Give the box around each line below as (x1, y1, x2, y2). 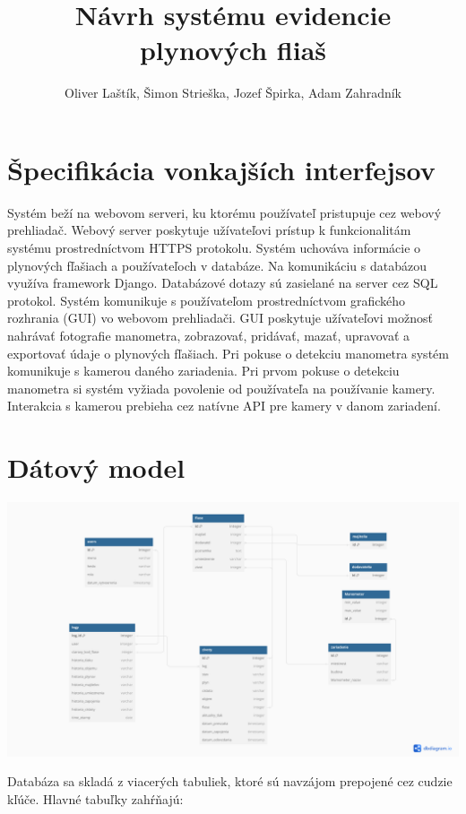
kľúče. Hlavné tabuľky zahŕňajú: (7, 789, 184, 808)
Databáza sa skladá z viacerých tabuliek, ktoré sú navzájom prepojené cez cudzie (7, 772, 453, 791)
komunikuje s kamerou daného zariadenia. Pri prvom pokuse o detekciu (7, 361, 400, 380)
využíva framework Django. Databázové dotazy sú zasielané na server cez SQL (7, 273, 438, 292)
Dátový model (7, 449, 186, 486)
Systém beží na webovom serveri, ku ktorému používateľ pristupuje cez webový (7, 203, 442, 221)
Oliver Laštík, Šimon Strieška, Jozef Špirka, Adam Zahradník (64, 83, 402, 102)
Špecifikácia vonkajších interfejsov (7, 151, 436, 187)
